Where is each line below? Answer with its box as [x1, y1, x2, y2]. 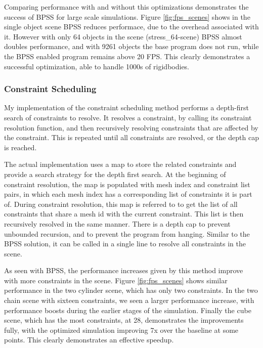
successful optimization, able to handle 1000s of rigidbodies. [4, 61, 190, 71]
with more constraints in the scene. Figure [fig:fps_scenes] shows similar [4, 275, 228, 285]
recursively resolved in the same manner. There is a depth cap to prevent [4, 218, 231, 229]
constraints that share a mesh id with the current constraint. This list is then [4, 208, 244, 219]
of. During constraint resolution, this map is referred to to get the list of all [4, 198, 238, 209]
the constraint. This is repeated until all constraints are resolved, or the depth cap [4, 132, 259, 143]
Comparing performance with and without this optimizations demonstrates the [4, 2, 249, 12]
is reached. [4, 142, 37, 152]
